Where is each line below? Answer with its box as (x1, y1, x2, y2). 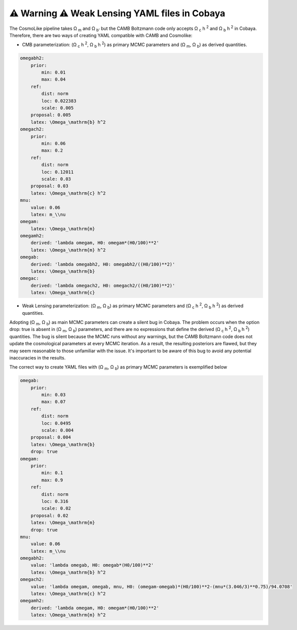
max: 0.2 (41, 148, 63, 153)
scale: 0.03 (41, 176, 71, 182)
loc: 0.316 (41, 498, 68, 504)
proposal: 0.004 (30, 435, 71, 440)
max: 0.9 (41, 477, 63, 483)
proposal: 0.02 (30, 513, 68, 518)
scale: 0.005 (41, 105, 74, 111)
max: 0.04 (41, 77, 66, 82)
